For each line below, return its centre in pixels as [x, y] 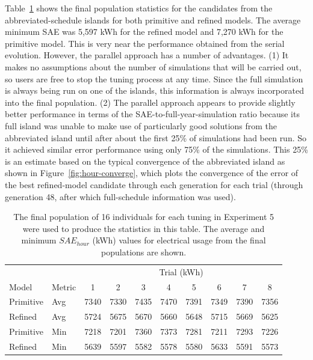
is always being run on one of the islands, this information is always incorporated [154, 90]
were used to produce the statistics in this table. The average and [144, 228]
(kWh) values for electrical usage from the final [179, 240]
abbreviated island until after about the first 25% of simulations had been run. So [156, 137]
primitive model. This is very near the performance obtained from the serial [145, 43]
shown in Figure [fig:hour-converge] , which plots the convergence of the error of [152, 173]
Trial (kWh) [181, 271]
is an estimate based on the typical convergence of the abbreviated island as [145, 161]
